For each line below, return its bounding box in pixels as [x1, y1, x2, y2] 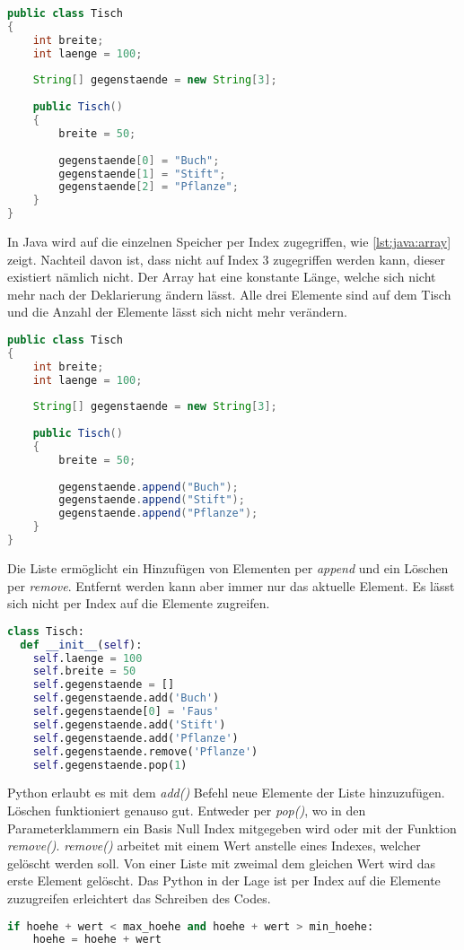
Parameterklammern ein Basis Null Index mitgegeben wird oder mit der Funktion [7, 818, 457, 837]
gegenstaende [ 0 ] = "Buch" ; [58, 153, 220, 167]
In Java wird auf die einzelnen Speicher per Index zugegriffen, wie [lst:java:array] [7, 232, 451, 250]
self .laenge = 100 [32, 651, 143, 665]
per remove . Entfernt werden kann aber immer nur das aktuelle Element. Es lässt [7, 576, 455, 595]
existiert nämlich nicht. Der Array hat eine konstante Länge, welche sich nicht [7, 267, 436, 286]
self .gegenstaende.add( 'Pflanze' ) [32, 731, 239, 745]
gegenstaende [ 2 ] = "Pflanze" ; [58, 180, 239, 194]
